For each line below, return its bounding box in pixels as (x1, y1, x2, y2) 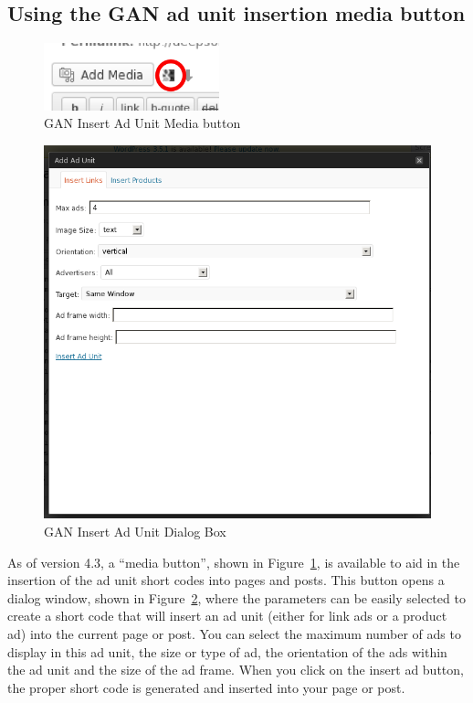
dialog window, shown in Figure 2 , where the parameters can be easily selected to (7, 588, 466, 607)
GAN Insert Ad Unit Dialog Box (44, 522, 226, 541)
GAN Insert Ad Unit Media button (44, 113, 241, 133)
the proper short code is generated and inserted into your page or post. (7, 677, 405, 697)
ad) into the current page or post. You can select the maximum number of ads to (7, 624, 461, 643)
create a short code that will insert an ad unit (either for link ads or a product (7, 606, 447, 625)
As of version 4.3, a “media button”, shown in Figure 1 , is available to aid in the (7, 552, 460, 571)
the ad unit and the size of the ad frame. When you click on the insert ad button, (7, 660, 464, 679)
